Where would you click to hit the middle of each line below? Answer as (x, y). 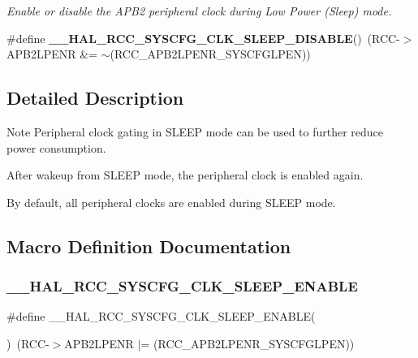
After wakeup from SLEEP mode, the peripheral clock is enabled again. (185, 175)
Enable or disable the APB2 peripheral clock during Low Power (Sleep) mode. (199, 11)
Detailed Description (95, 98)
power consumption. (56, 147)
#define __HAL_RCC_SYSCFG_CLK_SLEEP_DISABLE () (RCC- (203, 38)
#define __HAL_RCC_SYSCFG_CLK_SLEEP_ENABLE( (161, 316)
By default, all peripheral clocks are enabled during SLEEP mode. (171, 202)
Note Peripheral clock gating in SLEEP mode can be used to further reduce (195, 131)
